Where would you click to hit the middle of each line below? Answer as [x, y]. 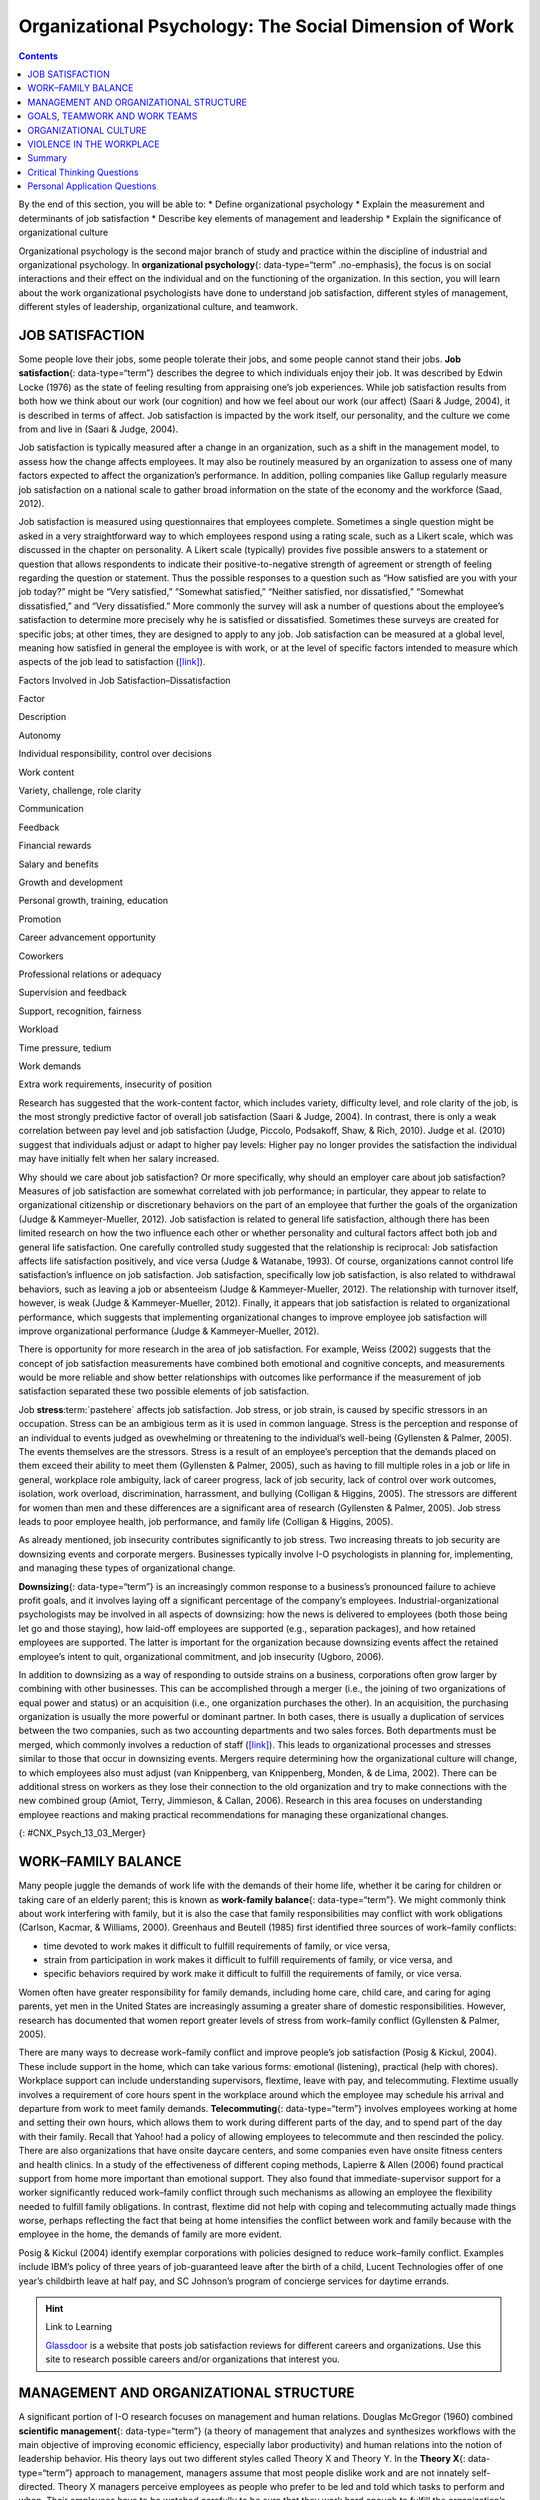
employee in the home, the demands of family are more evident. [150, 2234]
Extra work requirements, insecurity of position [115, 1084]
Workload [38, 1029]
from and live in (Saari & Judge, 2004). [98, 429]
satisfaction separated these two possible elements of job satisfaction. [164, 1391]
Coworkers [41, 956]
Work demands [50, 1066]
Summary [47, 158]
